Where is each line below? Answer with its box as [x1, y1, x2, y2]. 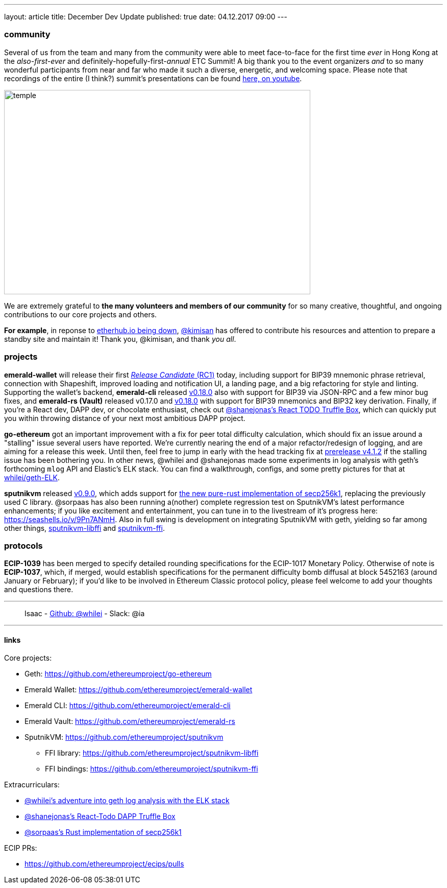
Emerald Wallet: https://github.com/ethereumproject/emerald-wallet [24, 685, 253, 694]
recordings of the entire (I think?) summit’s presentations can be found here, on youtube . [4, 74, 302, 83]
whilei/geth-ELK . [4, 473, 60, 482]
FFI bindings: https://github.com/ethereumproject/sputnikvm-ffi [45, 764, 258, 774]
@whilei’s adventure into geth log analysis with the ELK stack [24, 796, 230, 805]
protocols [4, 540, 43, 551]
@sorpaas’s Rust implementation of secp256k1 [24, 828, 182, 837]
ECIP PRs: [4, 844, 37, 853]
